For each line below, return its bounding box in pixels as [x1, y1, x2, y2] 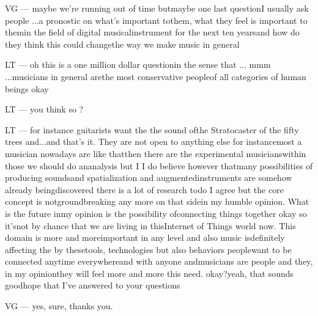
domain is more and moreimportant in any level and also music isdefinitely [5, 231, 285, 244]
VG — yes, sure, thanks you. [5, 299, 113, 312]
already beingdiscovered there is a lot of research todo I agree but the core [5, 183, 284, 196]
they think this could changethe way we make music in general [5, 37, 240, 50]
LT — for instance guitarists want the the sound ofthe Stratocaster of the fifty [5, 123, 299, 136]
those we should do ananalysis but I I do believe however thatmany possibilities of [5, 159, 313, 172]
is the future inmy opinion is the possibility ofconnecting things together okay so [5, 207, 307, 219]
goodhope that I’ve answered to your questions [5, 279, 180, 292]
